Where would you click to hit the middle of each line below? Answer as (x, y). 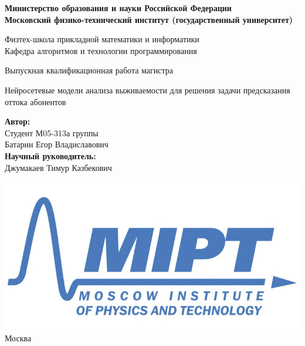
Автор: (18, 121)
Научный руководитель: (50, 155)
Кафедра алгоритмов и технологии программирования (101, 50)
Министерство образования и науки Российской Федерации (118, 8)
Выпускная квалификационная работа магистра (89, 70)
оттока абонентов (35, 101)
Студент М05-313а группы (52, 132)
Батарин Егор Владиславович (57, 144)
